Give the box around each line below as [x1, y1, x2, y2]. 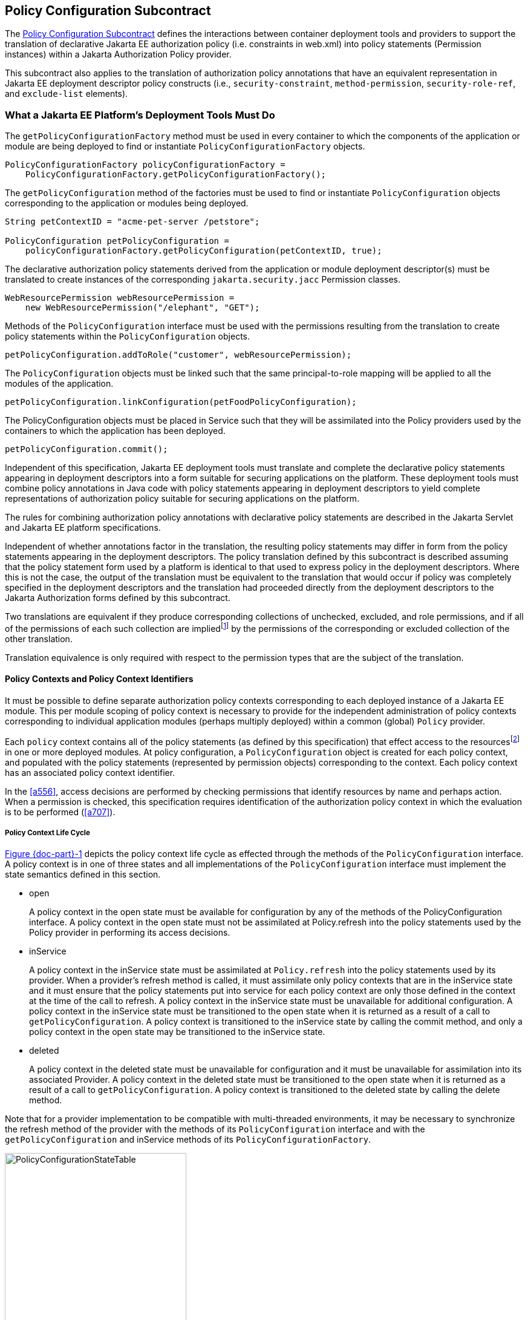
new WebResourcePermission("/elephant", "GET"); [25, 303, 260, 313]
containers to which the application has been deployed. [5, 425, 226, 436]
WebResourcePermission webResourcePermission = [5, 293, 235, 303]
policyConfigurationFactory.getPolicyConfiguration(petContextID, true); [25, 246, 382, 256]
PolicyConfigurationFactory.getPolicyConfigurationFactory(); [25, 169, 327, 180]
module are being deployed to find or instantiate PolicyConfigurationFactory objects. [5, 141, 365, 152]
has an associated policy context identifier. [5, 767, 175, 778]
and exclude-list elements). [5, 88, 128, 99]
